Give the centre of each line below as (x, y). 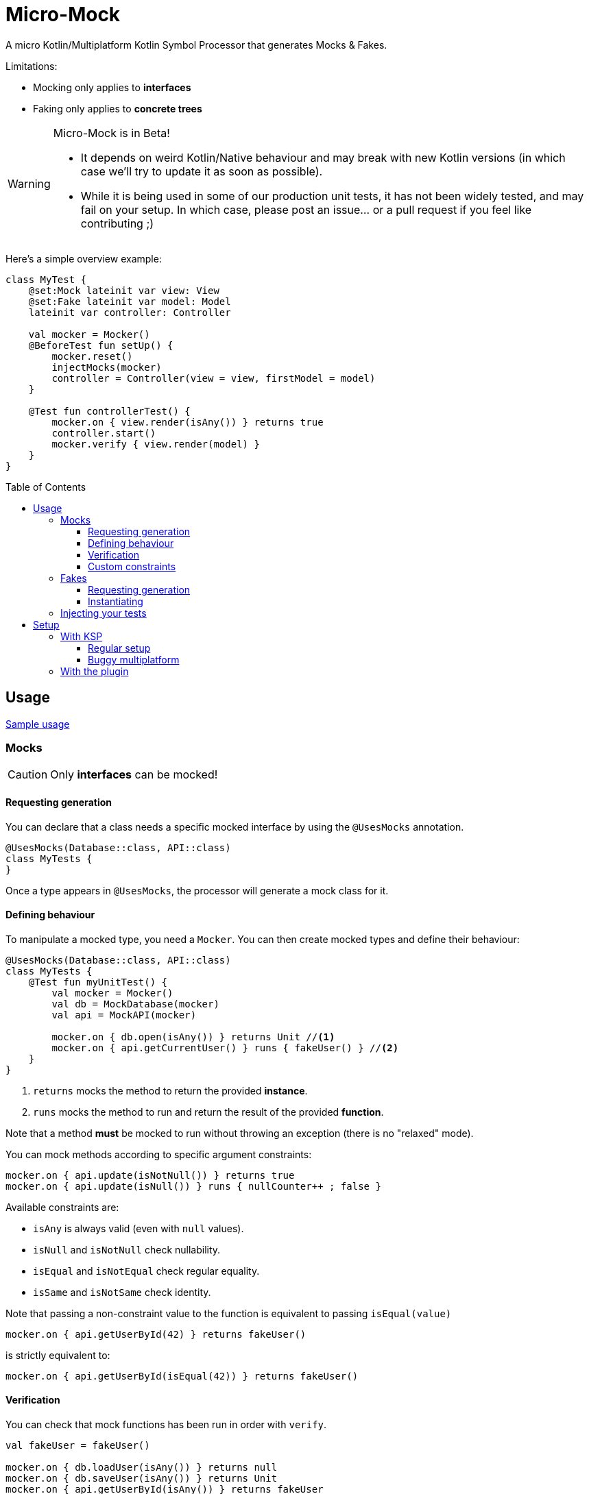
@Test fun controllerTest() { (109, 411)
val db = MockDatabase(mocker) (135, 1004)
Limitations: (32, 66)
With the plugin (95, 671)
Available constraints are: (62, 1207)
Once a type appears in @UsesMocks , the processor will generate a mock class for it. (197, 890)
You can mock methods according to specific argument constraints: (159, 1154)
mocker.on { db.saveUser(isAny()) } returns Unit (142, 1478)
